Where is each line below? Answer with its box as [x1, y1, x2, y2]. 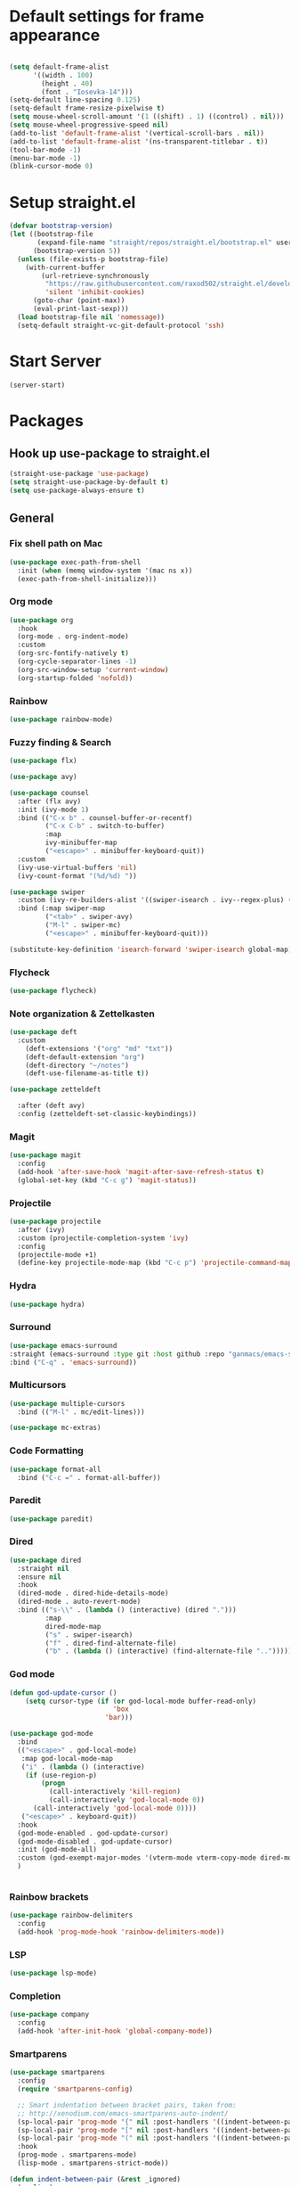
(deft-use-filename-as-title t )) [25, 1069, 149, 1078]
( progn [41, 1779, 66, 1788]
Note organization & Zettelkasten [9, 1007, 156, 1020]
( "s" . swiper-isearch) [44, 1630, 133, 1639]
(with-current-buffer [25, 263, 105, 272]
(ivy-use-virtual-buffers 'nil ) [17, 863, 138, 872]
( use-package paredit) [9, 1514, 93, 1524]
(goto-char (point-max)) [32, 296, 125, 305]
